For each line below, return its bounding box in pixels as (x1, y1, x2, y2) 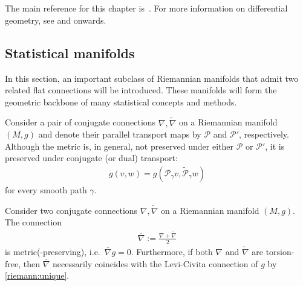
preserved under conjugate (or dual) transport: (5, 151, 178, 164)
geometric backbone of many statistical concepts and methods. (5, 95, 237, 108)
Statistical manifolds (5, 43, 135, 62)
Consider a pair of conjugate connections (5, 116, 156, 128)
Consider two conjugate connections (5, 204, 138, 216)
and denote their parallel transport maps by (38, 128, 201, 141)
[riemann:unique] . (5, 269, 70, 282)
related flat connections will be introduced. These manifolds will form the (5, 84, 277, 96)
